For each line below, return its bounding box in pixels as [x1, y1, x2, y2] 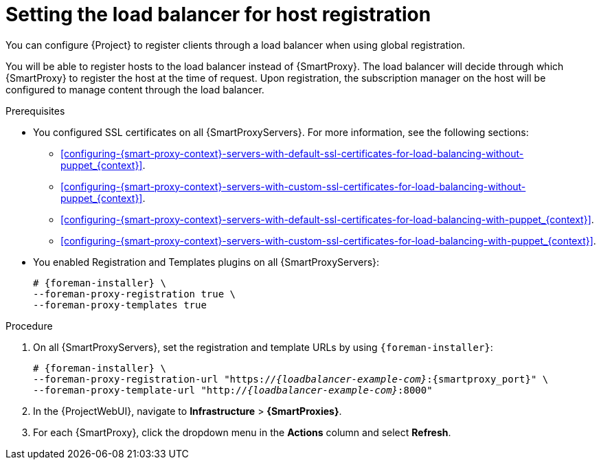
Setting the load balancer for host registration [5, 3, 431, 26]
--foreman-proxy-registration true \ [33, 288, 236, 299]
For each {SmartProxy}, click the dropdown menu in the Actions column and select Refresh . [33, 426, 451, 438]
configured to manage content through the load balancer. [5, 83, 264, 95]
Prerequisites [5, 104, 65, 117]
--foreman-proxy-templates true [33, 299, 207, 310]
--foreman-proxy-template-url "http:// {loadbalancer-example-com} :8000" [33, 384, 433, 396]
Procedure [5, 319, 53, 332]
